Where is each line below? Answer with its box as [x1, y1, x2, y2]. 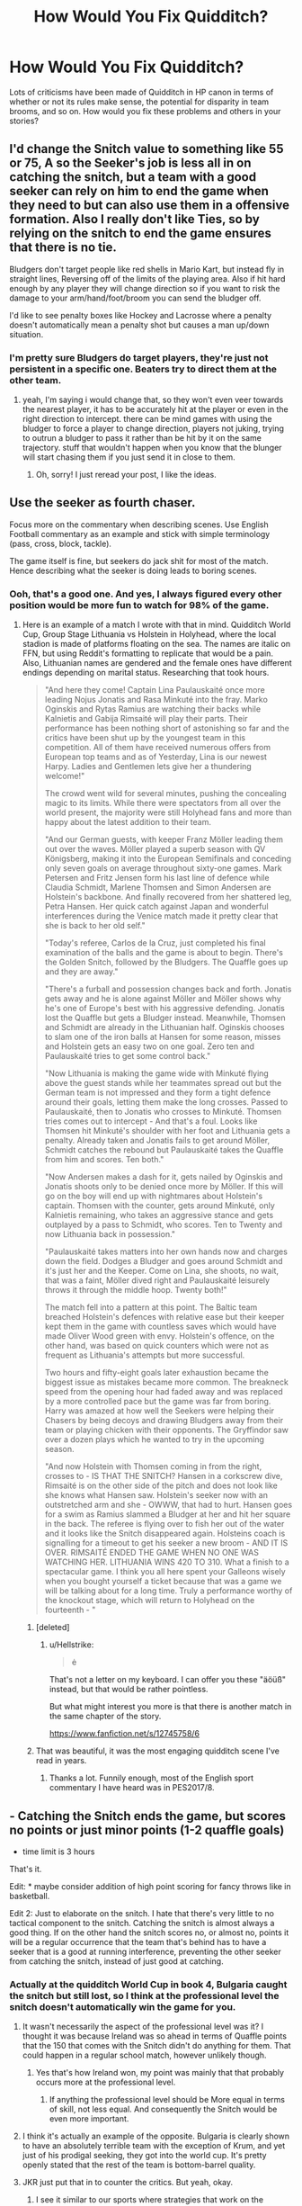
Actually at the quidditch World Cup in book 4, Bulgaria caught [9, 1977, 288, 1990]
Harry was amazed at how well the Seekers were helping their [44, 1405, 274, 1416]
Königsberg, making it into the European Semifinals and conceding [44, 853, 292, 865]
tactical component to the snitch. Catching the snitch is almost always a [9, 1917, 275, 1928]
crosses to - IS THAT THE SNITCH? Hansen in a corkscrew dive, [44, 1471, 283, 1482]
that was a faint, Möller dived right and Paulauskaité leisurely [44, 1275, 271, 1286]
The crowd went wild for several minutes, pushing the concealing [44, 788, 287, 799]
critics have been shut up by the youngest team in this [44, 732, 245, 743]
